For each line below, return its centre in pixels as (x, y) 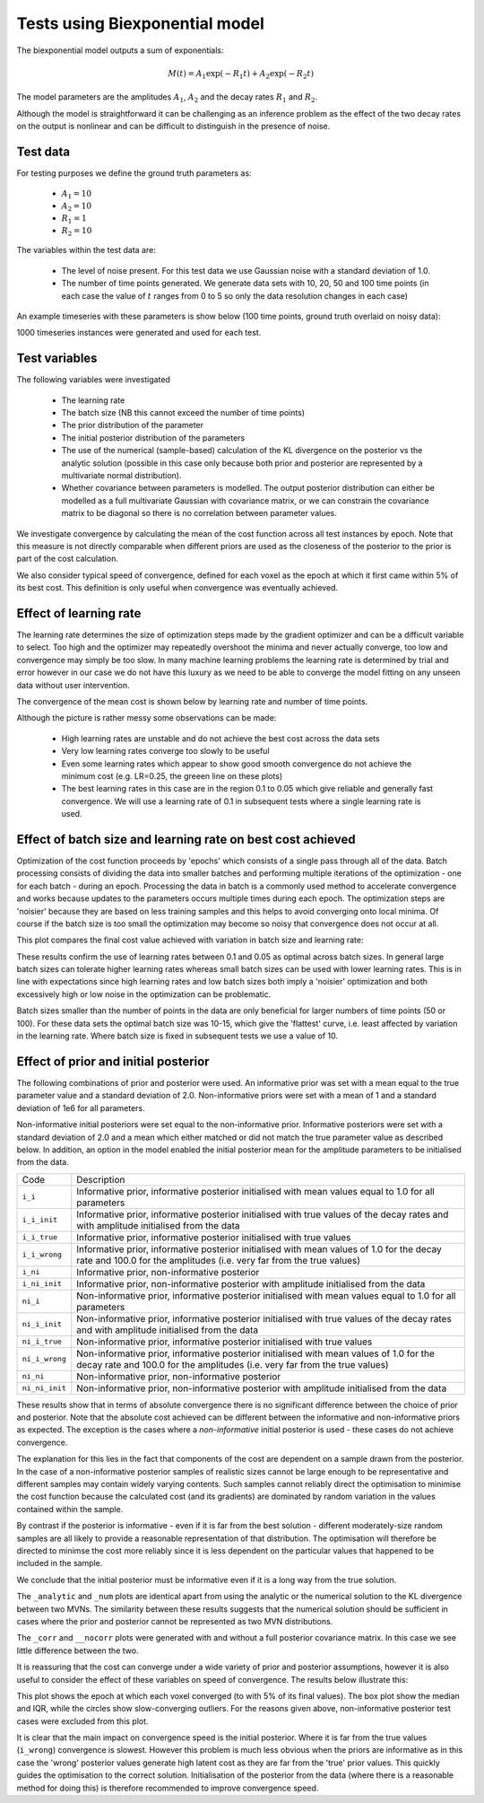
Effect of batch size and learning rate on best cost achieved (186, 839)
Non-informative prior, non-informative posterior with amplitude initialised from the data (262, 1388)
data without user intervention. (73, 685)
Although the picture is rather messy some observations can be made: (147, 718)
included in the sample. (60, 1563)
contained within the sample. (70, 1509)
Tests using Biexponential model (140, 23)
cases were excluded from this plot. (82, 1721)
